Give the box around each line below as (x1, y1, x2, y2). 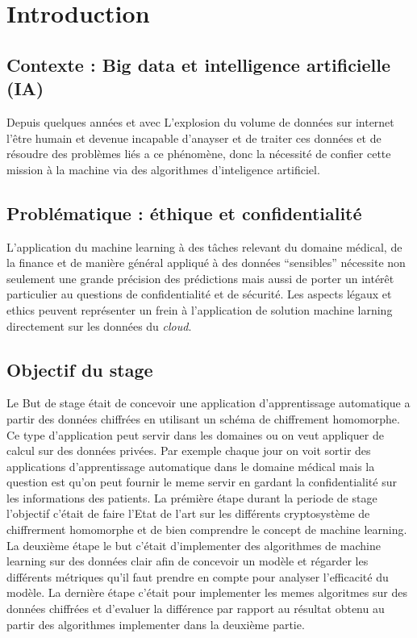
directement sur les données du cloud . (6, 317, 192, 334)
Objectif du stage (6, 357, 153, 382)
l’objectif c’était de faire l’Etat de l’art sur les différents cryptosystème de (6, 505, 370, 522)
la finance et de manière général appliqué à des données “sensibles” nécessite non (6, 254, 406, 271)
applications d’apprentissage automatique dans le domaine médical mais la (6, 457, 375, 474)
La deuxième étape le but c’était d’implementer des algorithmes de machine (6, 536, 381, 553)
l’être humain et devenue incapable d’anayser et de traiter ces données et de (6, 129, 382, 146)
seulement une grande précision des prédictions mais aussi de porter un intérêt (6, 269, 394, 286)
